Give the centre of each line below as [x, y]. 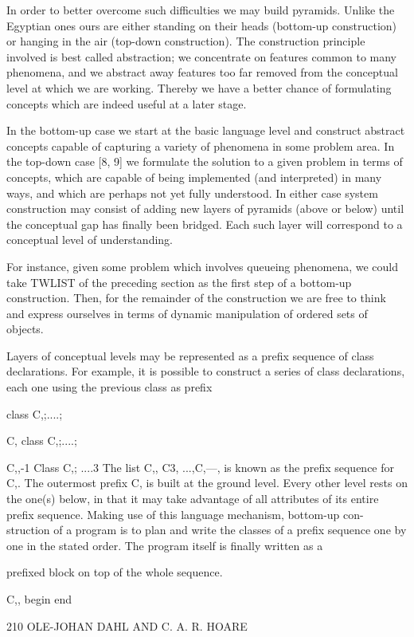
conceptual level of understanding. [90, 240]
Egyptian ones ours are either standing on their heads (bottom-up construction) [202, 25]
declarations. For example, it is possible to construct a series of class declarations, [206, 371]
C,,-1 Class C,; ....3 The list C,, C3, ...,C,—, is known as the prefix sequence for [201, 467]
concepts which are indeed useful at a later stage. [127, 103]
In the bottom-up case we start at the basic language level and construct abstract [206, 130]
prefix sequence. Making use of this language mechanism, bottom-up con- [185, 514]
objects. [25, 329]
